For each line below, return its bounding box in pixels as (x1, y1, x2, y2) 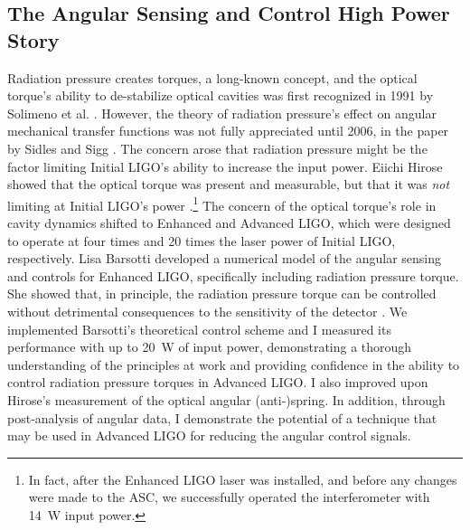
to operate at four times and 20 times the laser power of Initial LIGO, (7, 231, 396, 250)
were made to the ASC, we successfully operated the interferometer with (28, 487, 430, 506)
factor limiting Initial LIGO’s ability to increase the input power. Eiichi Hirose (7, 156, 443, 175)
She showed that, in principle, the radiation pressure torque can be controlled (7, 284, 437, 303)
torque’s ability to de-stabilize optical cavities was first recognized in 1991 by (7, 86, 434, 105)
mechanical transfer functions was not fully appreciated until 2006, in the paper (7, 121, 449, 140)
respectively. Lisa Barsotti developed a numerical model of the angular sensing (7, 249, 442, 268)
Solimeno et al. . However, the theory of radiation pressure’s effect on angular (7, 103, 437, 122)
